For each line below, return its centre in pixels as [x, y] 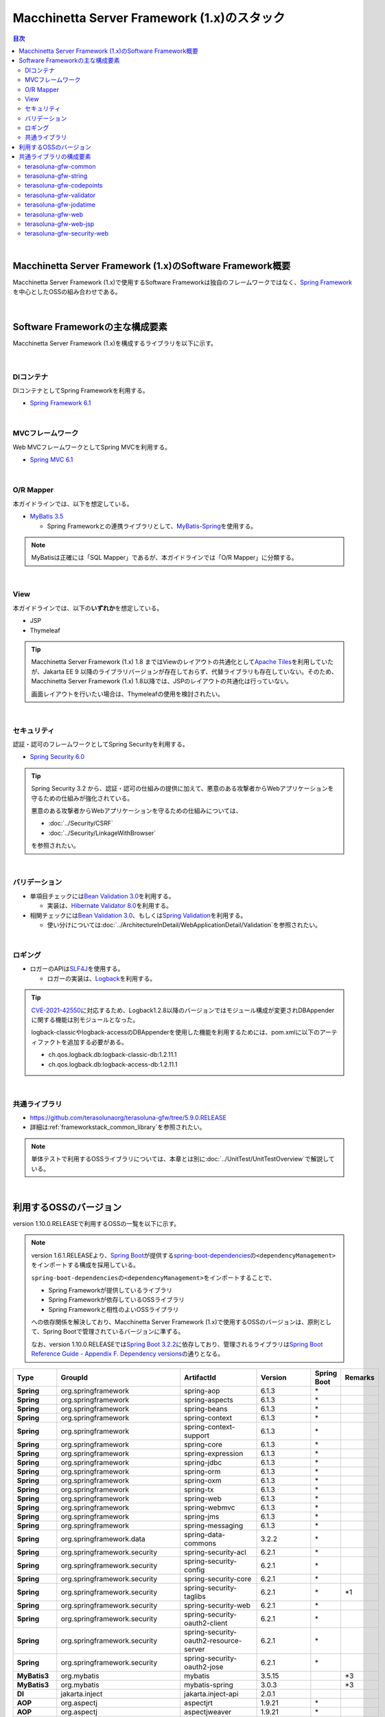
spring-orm [202, 1471]
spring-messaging [214, 1525]
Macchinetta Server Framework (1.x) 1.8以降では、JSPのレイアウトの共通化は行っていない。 [162, 681]
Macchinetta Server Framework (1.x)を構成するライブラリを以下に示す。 [115, 343]
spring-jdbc [203, 1462]
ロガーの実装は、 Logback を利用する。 [102, 978]
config [195, 1569]
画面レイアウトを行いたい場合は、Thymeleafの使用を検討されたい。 [128, 694]
